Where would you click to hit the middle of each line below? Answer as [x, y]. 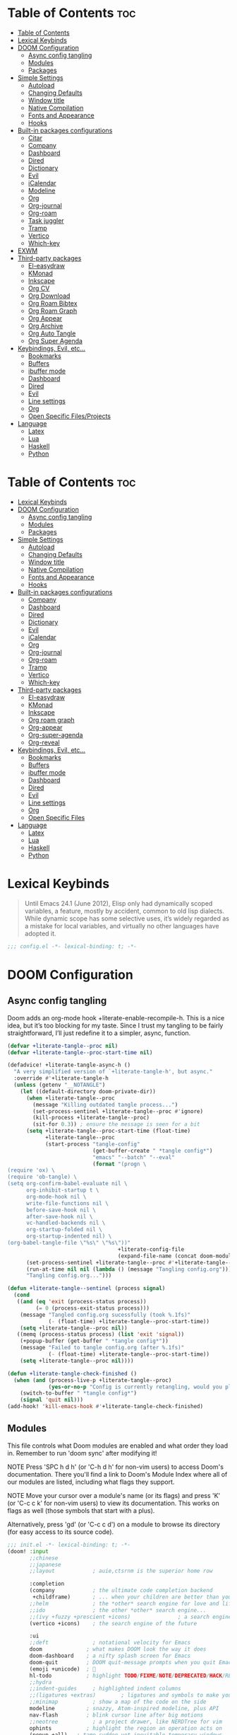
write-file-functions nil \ [67, 1203]
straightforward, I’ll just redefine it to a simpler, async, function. [99, 1033]
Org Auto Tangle [52, 333]
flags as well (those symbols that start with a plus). [81, 1510]
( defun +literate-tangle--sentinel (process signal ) [86, 1289]
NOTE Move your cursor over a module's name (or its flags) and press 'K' [114, 1495]
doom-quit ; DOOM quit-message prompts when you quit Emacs [132, 1662]
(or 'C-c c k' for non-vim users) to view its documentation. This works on [114, 1503]
